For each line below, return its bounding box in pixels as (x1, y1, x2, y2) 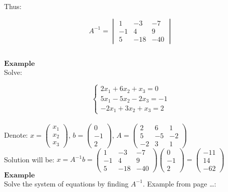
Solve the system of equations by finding (4, 178, 129, 188)
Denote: (4, 129, 28, 140)
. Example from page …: (142, 178, 216, 188)
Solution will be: (4, 154, 54, 164)
